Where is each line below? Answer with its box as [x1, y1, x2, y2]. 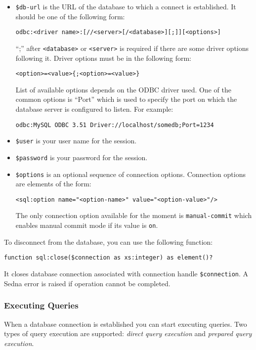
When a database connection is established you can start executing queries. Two [4, 318, 247, 329]
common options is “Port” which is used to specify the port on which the [15, 94, 237, 104]
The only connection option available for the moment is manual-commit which [15, 210, 252, 220]
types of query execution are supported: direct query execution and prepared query [4, 328, 252, 339]
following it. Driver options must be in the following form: [15, 52, 191, 63]
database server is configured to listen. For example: [15, 104, 173, 114]
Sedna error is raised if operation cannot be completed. [4, 278, 171, 288]
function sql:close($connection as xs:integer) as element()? [4, 254, 213, 262]
